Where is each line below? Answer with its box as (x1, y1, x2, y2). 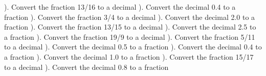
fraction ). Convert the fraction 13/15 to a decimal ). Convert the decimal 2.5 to (4, 21, 256, 32)
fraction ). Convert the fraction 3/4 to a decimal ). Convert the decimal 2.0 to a (4, 11, 255, 22)
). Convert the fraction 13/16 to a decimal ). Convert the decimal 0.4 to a (4, 2, 236, 12)
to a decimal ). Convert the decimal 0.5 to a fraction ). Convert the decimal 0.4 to (4, 41, 262, 52)
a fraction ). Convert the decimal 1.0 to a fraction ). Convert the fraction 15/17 (4, 51, 254, 62)
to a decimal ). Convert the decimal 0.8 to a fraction (4, 61, 169, 72)
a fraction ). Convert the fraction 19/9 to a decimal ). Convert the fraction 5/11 (4, 31, 255, 42)
